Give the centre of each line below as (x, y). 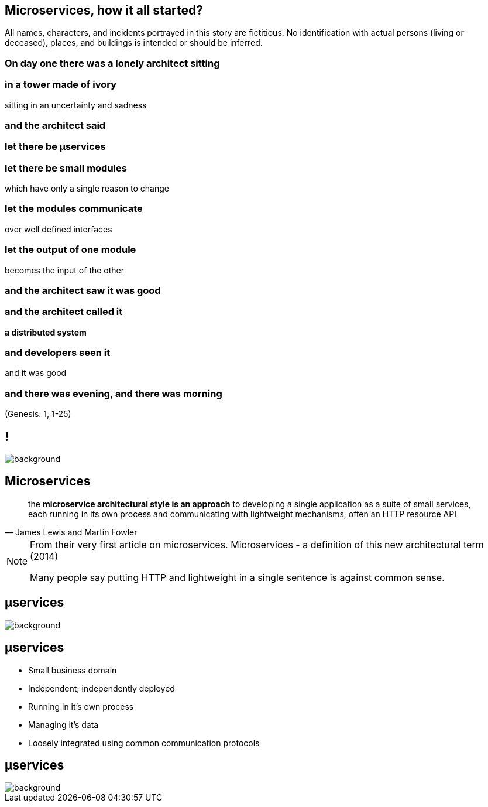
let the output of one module (71, 250)
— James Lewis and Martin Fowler (71, 532)
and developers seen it (58, 353)
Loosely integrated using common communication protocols (144, 743)
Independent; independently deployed (102, 688)
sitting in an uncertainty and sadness (76, 105)
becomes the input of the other (65, 270)
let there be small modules (66, 168)
